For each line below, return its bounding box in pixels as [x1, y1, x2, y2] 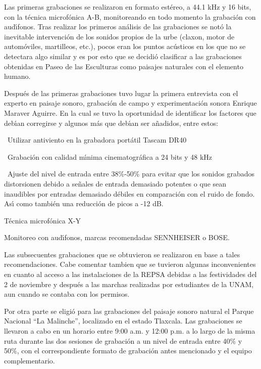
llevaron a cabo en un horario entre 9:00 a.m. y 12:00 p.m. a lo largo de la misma [4, 326, 255, 336]
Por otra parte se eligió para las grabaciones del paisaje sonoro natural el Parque [4, 305, 254, 316]
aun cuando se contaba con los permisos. [4, 289, 130, 299]
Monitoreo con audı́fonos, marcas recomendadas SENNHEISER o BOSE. [4, 232, 230, 243]
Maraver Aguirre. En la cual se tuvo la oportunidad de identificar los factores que [4, 107, 256, 118]
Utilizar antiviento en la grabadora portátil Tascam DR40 [7, 134, 187, 145]
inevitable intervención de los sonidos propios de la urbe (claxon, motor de [4, 31, 235, 41]
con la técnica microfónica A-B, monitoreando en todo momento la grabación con [4, 11, 256, 22]
